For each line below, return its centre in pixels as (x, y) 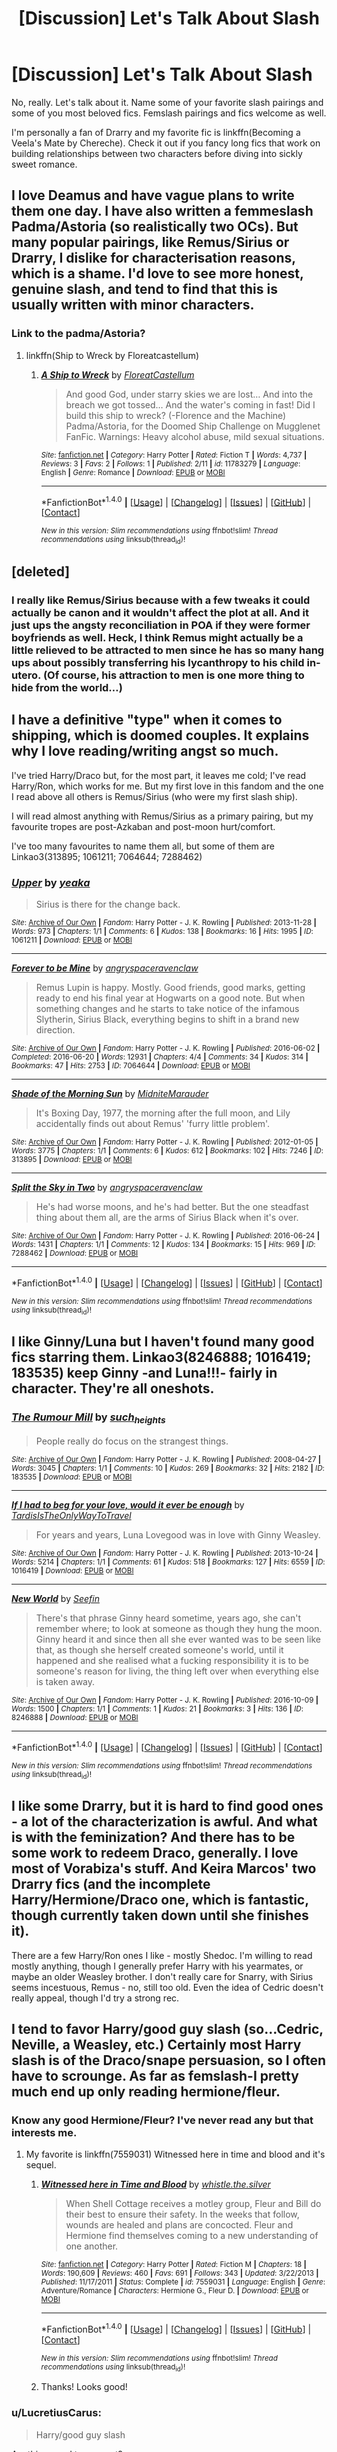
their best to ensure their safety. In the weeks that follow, (182, 2214)
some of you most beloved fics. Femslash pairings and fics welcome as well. (169, 113)
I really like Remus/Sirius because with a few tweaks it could (161, 600)
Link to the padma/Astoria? (78, 334)
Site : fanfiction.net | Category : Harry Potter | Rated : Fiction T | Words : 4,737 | (174, 455)
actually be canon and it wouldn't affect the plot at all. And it (160, 612)
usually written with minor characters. (133, 305)
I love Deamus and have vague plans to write (153, 195)
